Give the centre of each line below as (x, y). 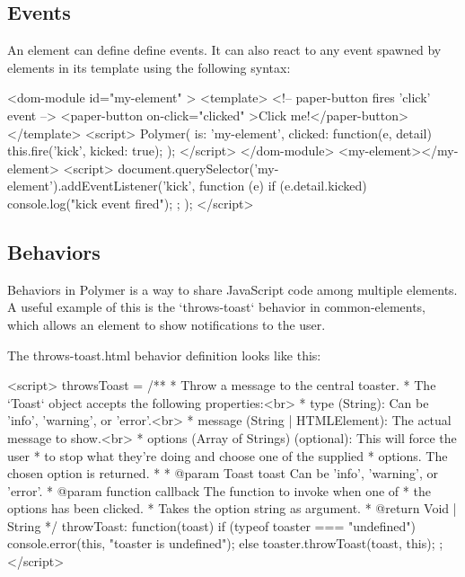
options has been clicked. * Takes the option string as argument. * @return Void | (232, 508)
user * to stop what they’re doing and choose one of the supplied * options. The (228, 455)
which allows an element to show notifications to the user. (167, 324)
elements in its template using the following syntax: (149, 67)
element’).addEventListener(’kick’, (101, 186)
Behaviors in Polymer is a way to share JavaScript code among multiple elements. (232, 289)
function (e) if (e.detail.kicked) (283, 186)
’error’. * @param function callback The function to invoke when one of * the (219, 490)
